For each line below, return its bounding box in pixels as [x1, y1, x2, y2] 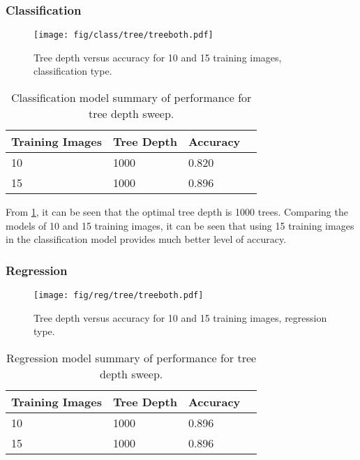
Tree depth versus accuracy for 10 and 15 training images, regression [33, 310, 327, 325]
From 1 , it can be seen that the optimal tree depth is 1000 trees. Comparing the [6, 205, 348, 219]
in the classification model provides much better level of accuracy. [6, 232, 287, 246]
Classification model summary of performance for [10, 89, 252, 106]
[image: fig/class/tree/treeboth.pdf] [33, 30, 213, 40]
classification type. [33, 64, 112, 78]
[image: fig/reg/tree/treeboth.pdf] [33, 290, 204, 301]
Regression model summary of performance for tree [6, 349, 257, 366]
